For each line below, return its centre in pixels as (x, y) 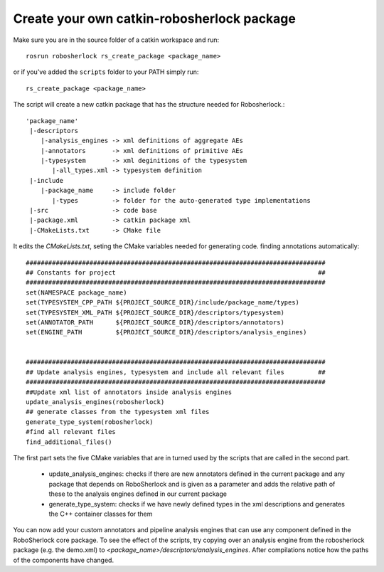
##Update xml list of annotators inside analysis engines (129, 392)
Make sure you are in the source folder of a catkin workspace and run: (116, 40)
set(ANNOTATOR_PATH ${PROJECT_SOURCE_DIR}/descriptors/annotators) (155, 322)
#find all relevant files (71, 432)
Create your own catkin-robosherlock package (155, 18)
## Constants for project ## (176, 272)
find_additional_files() (69, 442)
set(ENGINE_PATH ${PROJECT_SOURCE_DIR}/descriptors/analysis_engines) (166, 332)
